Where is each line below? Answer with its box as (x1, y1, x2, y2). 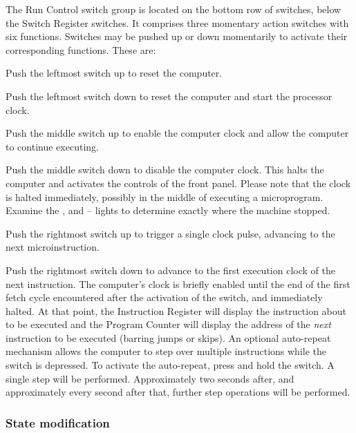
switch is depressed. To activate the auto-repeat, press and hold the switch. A (6, 358, 335, 372)
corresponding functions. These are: (6, 42, 156, 57)
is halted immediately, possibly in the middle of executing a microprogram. (6, 189, 324, 204)
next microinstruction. (6, 240, 100, 254)
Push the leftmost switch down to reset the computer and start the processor (6, 88, 332, 103)
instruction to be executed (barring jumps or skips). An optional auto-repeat (6, 330, 331, 345)
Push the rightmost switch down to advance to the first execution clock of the (6, 262, 335, 277)
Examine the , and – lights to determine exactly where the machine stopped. (6, 203, 330, 218)
